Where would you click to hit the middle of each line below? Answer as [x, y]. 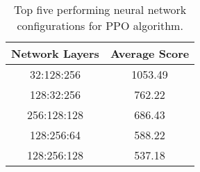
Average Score [150, 53]
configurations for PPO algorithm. [100, 25]
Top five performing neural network [100, 9]
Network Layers [55, 53]
